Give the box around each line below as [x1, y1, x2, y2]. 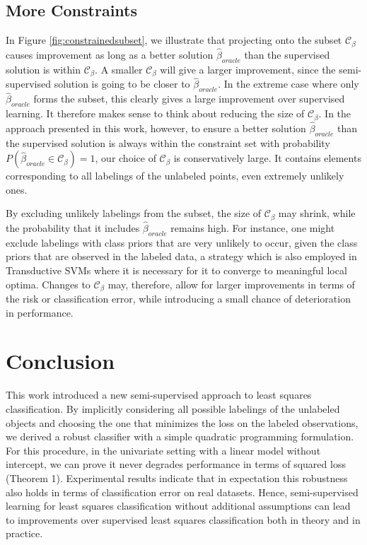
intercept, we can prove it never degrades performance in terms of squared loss [6, 457, 346, 471]
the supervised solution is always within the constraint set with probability [6, 135, 330, 150]
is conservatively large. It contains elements [173, 151, 361, 165]
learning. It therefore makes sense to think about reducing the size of [6, 106, 305, 121]
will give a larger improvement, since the [160, 61, 336, 76]
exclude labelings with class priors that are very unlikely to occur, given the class [6, 235, 358, 250]
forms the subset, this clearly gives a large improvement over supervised [33, 91, 345, 106]
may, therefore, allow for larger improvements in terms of [107, 276, 355, 291]
